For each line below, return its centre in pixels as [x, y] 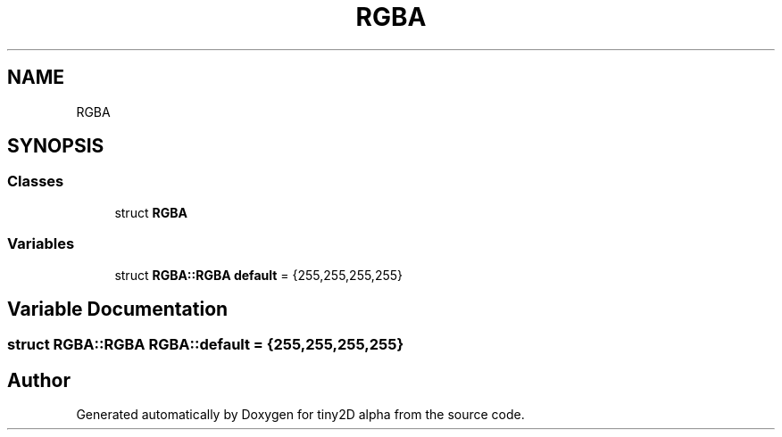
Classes [36, 181]
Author [39, 380]
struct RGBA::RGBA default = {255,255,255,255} [259, 275]
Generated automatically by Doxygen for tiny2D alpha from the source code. [300, 415]
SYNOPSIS [56, 146]
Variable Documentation [118, 309]
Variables [41, 244]
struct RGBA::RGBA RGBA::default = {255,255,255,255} [206, 345]
